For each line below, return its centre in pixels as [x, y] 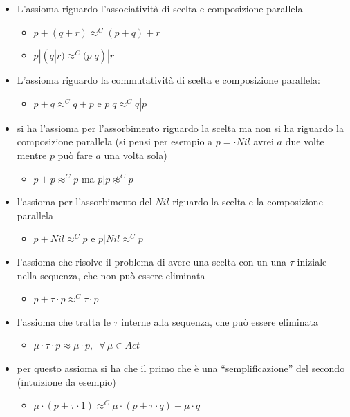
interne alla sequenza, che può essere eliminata [220, 321]
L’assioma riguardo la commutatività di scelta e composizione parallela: [168, 80]
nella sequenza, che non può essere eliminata [111, 275]
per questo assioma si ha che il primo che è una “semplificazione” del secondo [181, 368]
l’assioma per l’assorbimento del [84, 202]
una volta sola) [136, 155]
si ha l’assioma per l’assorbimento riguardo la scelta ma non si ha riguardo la [180, 128]
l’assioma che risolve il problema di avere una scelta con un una [152, 261]
